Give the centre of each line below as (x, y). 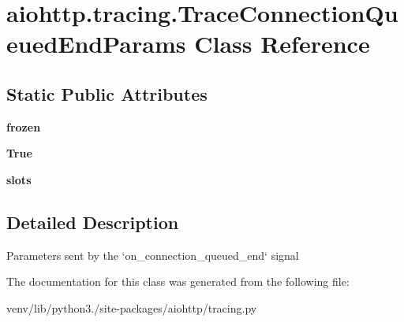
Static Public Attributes (107, 93)
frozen (24, 126)
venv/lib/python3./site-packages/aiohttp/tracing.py (132, 307)
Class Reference (282, 44)
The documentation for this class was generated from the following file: (178, 281)
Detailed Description (93, 222)
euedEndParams (96, 44)
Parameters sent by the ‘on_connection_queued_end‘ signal (153, 255)
